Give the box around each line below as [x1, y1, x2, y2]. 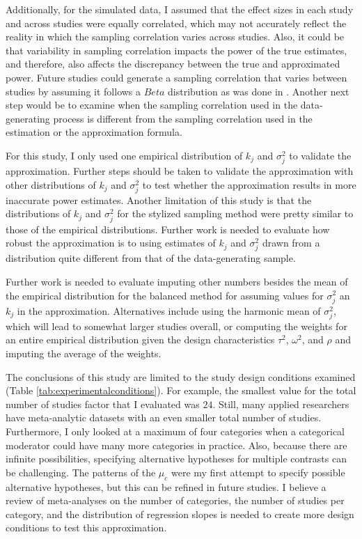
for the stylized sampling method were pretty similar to [117, 206, 354, 221]
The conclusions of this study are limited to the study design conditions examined [6, 369, 356, 384]
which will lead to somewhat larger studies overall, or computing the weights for [6, 318, 347, 333]
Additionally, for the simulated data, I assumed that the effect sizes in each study [6, 2, 354, 16]
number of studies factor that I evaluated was [6, 396, 200, 411]
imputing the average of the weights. [6, 346, 162, 361]
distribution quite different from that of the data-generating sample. [6, 251, 296, 265]
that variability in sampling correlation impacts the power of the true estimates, [6, 42, 347, 57]
